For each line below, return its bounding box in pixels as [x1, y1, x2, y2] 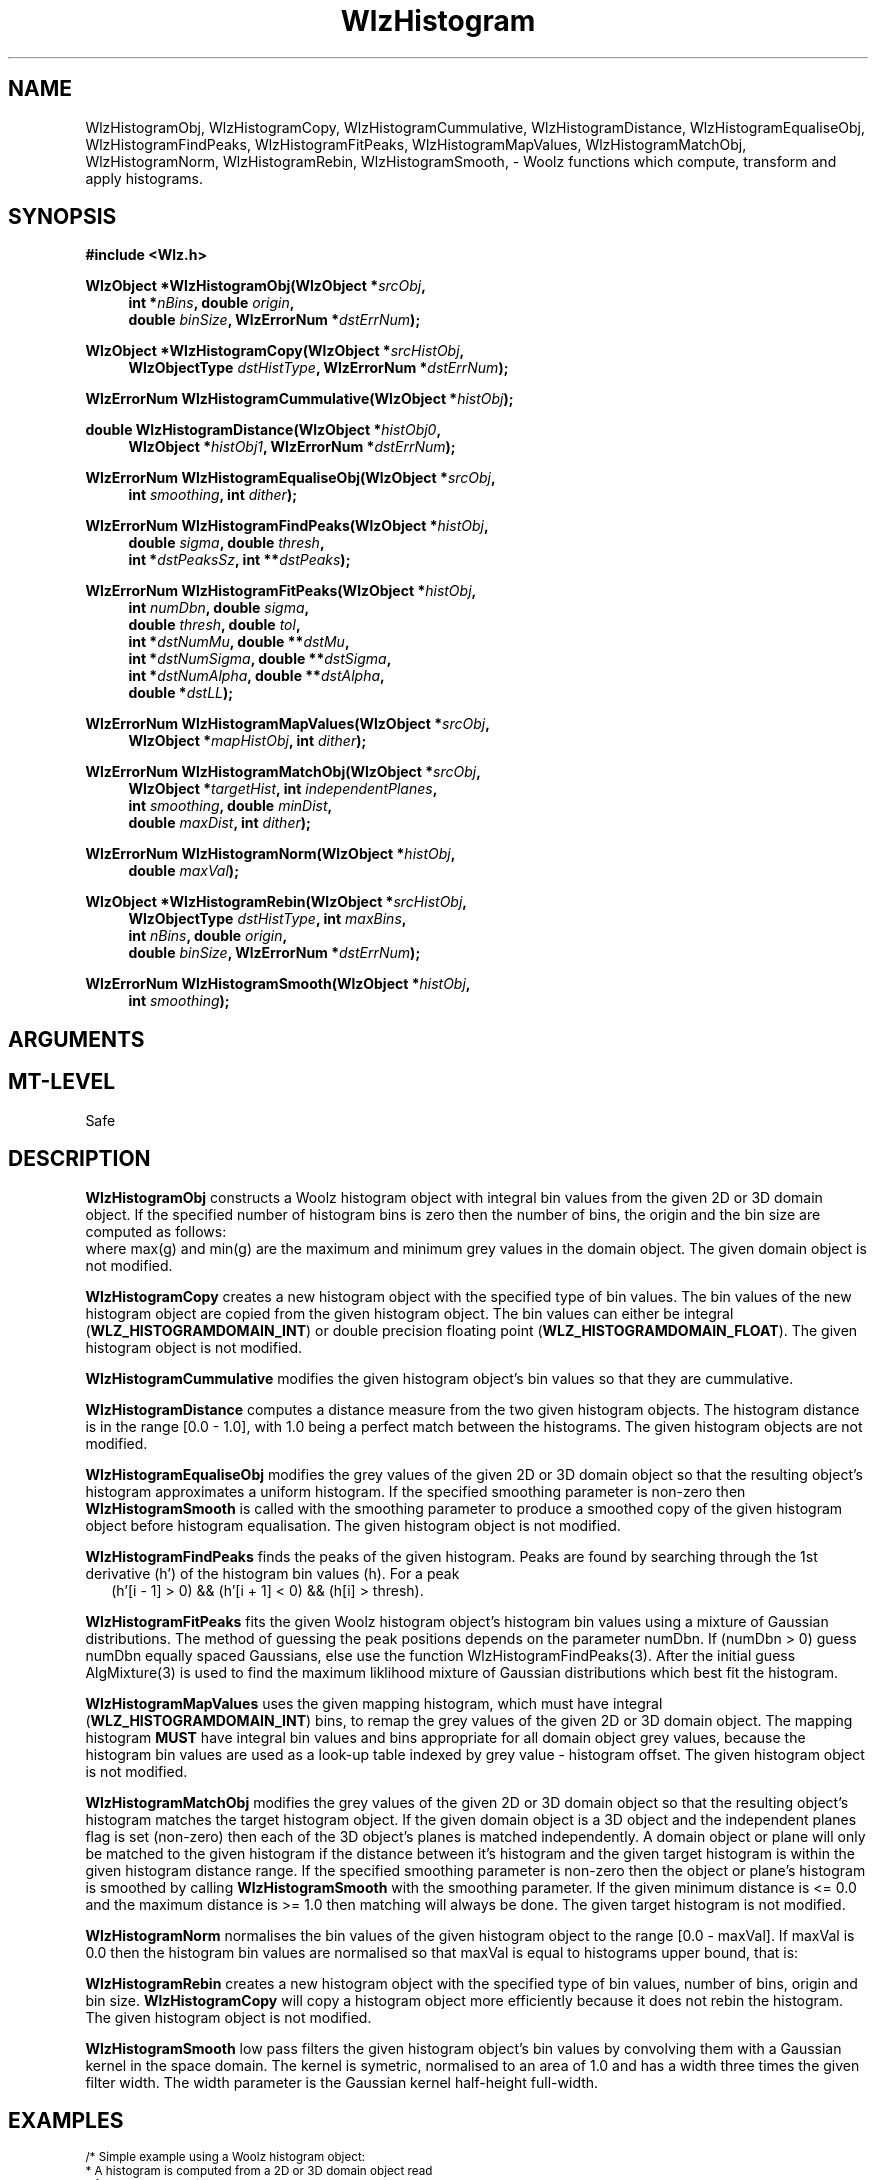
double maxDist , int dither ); [128, 814, 311, 832]
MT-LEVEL [8, 1069, 116, 1095]
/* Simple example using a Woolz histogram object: [85, 2150, 366, 2165]
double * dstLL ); [128, 684, 234, 702]
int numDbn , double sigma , [128, 599, 310, 617]
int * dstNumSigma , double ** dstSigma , [128, 650, 392, 668]
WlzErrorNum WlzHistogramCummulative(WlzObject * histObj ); [85, 390, 514, 408]
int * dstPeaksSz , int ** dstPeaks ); [128, 551, 351, 569]
